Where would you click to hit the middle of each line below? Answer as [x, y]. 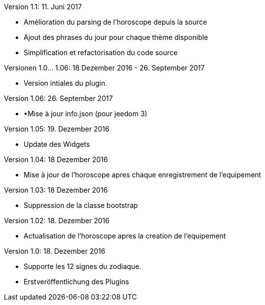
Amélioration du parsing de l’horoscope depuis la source [116, 22]
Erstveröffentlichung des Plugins [76, 282]
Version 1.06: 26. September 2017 [58, 98]
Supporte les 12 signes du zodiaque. [83, 266]
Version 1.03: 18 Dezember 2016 [56, 190]
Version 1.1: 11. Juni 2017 [43, 7]
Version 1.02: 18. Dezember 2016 [57, 220]
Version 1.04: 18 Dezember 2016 [56, 159]
